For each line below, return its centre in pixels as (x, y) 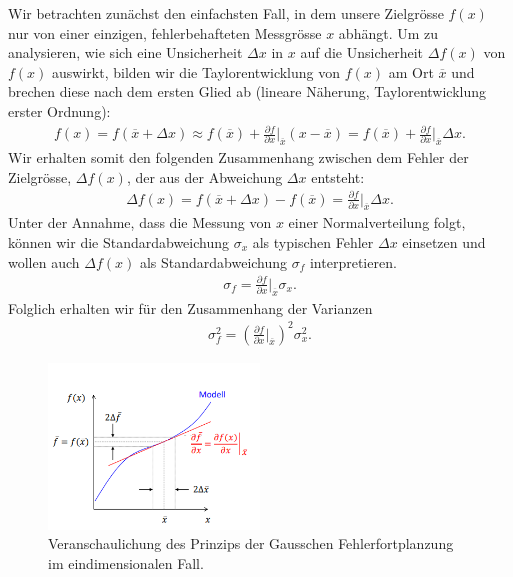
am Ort (411, 71)
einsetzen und (444, 242)
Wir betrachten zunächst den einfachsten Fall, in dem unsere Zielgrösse (226, 13)
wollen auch (44, 261)
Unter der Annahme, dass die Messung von (140, 222)
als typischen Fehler (313, 242)
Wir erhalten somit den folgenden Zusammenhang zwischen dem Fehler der (238, 156)
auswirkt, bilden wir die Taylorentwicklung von (196, 71)
